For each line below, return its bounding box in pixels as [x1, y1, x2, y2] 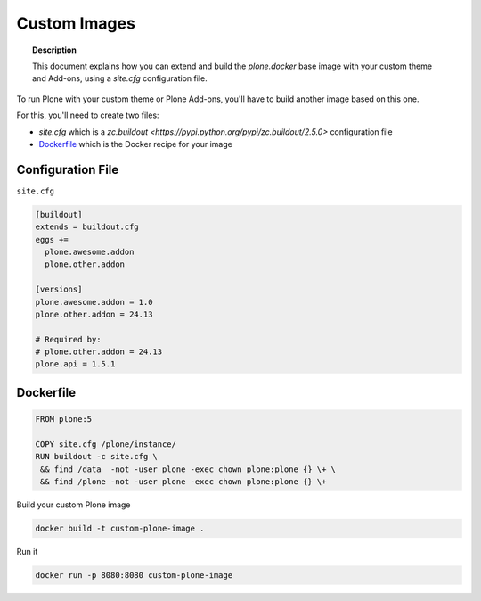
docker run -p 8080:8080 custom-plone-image [35, 570, 233, 580]
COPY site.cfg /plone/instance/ [35, 439, 177, 449]
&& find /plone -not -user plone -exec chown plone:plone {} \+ [40, 477, 327, 487]
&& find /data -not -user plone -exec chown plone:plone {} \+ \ [40, 464, 337, 474]
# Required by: [35, 334, 102, 344]
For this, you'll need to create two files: [16, 110, 159, 120]
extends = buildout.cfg [35, 222, 140, 232]
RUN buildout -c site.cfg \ [35, 451, 158, 462]
